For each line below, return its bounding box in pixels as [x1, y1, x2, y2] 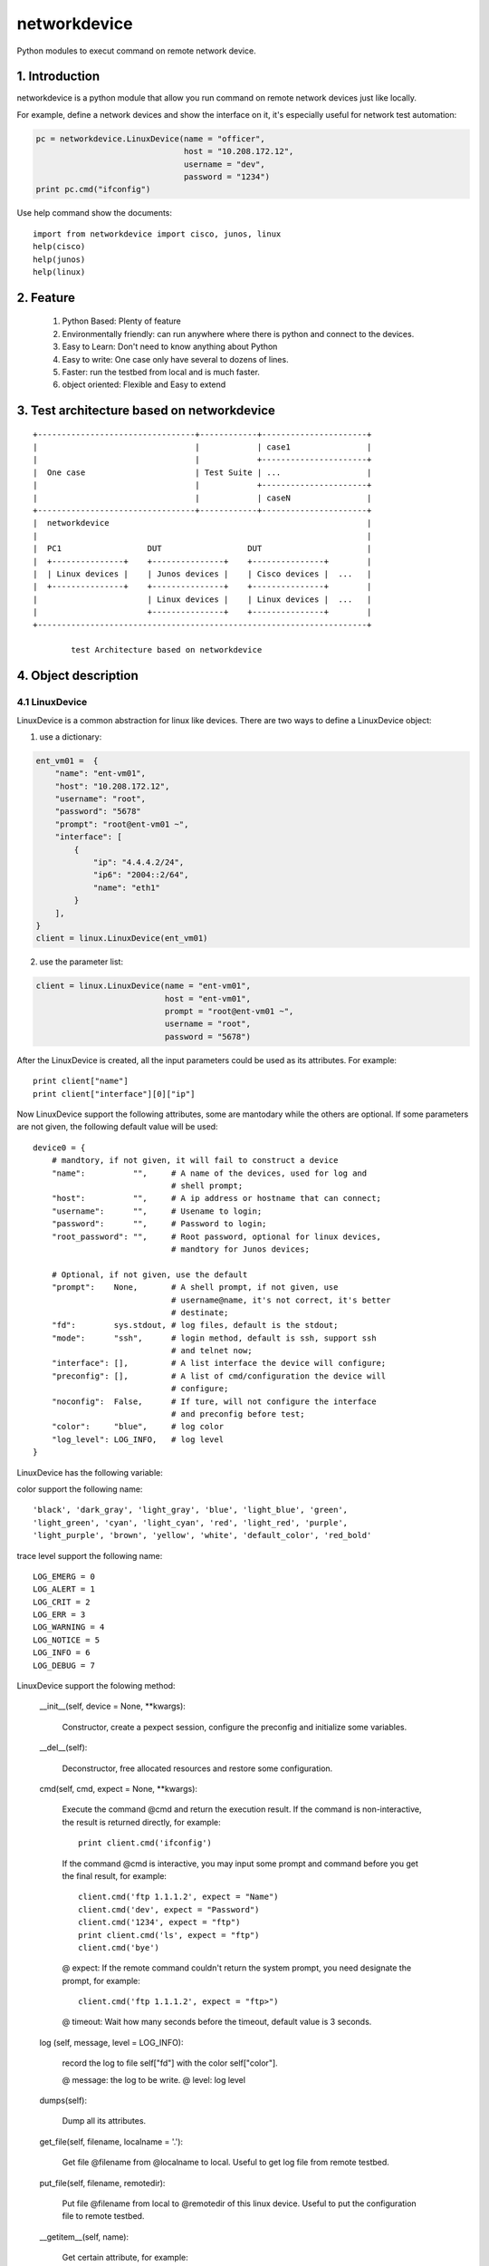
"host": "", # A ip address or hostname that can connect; [51, 1193, 382, 1204]
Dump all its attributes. [62, 2116, 147, 2126]
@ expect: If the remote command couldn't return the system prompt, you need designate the [62, 1962, 412, 1973]
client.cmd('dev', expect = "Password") [78, 1904, 260, 1914]
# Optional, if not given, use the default [51, 1269, 248, 1280]
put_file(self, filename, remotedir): [39, 2177, 166, 2188]
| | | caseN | [33, 492, 372, 503]
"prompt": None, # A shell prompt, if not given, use [51, 1283, 339, 1293]
